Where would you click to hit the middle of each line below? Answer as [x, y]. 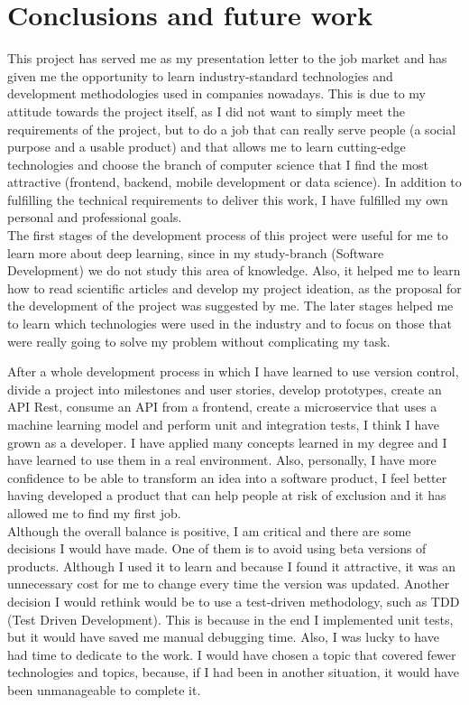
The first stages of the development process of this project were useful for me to [228, 235]
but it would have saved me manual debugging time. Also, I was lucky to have [223, 637]
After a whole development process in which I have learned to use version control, [233, 371]
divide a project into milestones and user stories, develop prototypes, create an [225, 389]
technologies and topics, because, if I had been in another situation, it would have [233, 672]
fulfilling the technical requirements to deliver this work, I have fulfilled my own [228, 199]
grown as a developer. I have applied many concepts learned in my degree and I [227, 442]
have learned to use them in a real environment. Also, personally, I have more [222, 460]
